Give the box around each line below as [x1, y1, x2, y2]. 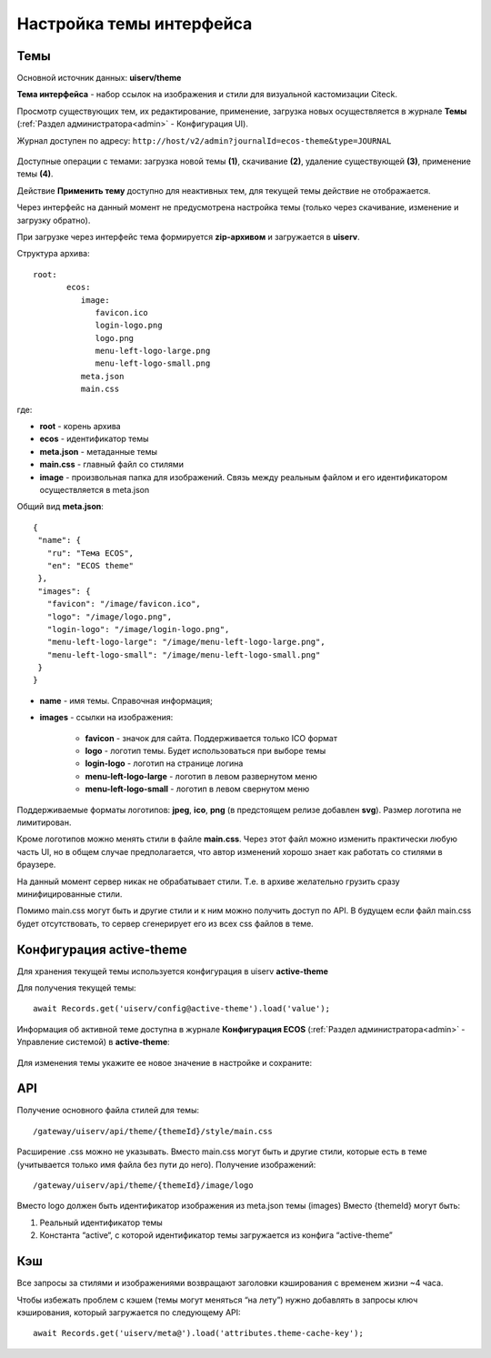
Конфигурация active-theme [16, 941, 188, 957]
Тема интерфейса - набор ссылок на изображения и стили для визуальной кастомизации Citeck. [16, 89, 397, 100]
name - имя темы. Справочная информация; [39, 695, 213, 706]
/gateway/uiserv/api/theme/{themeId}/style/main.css [33, 1126, 273, 1136]
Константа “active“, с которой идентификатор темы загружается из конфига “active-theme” [39, 1230, 393, 1241]
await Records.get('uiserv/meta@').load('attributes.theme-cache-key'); [33, 1328, 364, 1339]
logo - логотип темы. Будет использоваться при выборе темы [85, 746, 326, 757]
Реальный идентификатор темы [39, 1217, 163, 1228]
